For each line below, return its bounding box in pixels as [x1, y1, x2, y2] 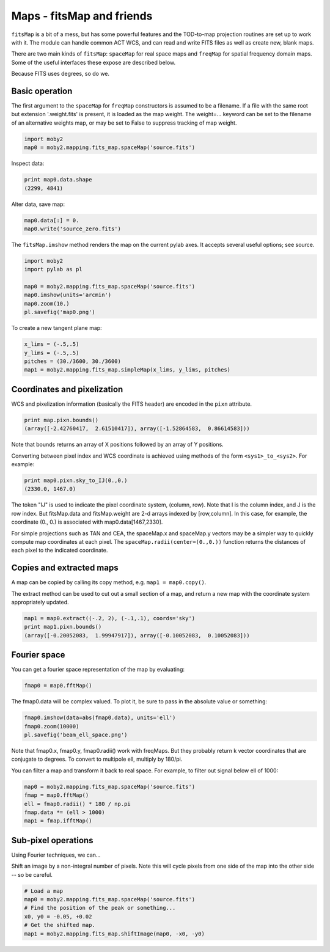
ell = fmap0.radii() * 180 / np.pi [24, 800, 131, 807]
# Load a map [24, 887, 64, 895]
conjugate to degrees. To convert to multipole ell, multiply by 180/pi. [11, 755, 183, 763]
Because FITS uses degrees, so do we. [11, 70, 110, 78]
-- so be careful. [11, 871, 53, 878]
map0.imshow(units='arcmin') [24, 291, 112, 299]
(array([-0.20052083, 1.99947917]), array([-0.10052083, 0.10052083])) [24, 632, 250, 639]
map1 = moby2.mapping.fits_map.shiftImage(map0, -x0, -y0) [24, 930, 205, 937]
